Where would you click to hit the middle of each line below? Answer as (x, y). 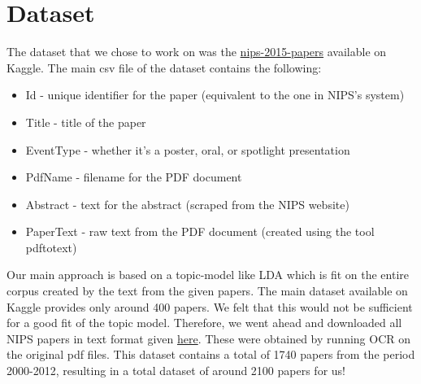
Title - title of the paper (86, 122)
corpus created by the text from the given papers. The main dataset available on (207, 291)
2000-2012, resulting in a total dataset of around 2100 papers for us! (176, 371)
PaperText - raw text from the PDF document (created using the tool (200, 231)
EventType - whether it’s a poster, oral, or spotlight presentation (188, 149)
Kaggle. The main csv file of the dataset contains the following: (164, 67)
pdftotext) (51, 247)
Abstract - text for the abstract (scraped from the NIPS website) (187, 204)
